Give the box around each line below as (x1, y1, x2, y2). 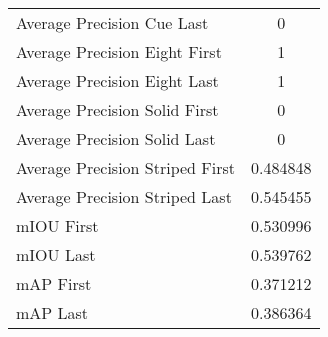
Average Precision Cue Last (16, 11, 209, 34)
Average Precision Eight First (16, 40, 222, 63)
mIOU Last (16, 243, 96, 266)
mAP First (16, 272, 92, 295)
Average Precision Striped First (16, 156, 236, 179)
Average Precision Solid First (16, 98, 219, 121)
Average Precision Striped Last (16, 185, 232, 208)
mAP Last (16, 301, 89, 324)
